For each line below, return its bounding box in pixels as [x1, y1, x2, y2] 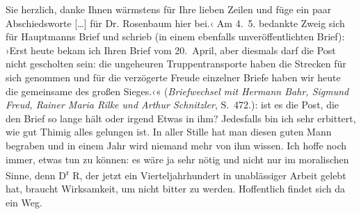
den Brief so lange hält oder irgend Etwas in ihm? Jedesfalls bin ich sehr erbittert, [6, 110, 356, 125]
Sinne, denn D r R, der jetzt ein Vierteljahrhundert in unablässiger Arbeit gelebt [6, 166, 346, 182]
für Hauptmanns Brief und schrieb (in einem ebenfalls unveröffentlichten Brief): [6, 29, 345, 44]
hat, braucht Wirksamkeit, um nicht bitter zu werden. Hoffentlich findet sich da [6, 181, 345, 196]
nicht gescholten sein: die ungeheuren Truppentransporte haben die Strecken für [6, 56, 346, 71]
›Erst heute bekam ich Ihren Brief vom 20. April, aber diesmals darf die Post [6, 42, 336, 57]
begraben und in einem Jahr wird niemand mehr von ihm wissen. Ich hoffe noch [6, 138, 347, 152]
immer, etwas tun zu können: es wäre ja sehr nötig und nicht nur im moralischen [6, 151, 349, 166]
